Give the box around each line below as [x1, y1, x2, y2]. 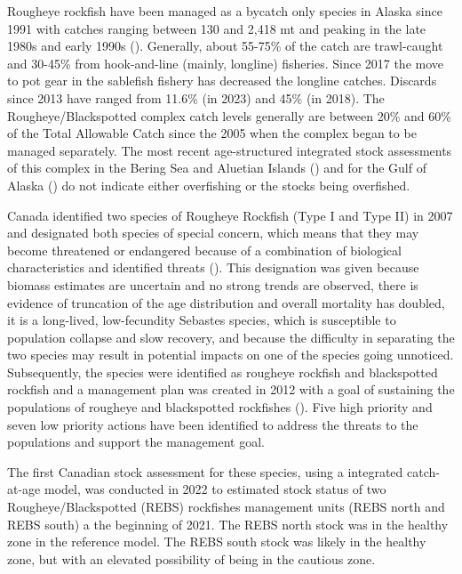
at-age [7, 480, 41, 498]
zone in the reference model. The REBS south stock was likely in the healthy [7, 532, 426, 551]
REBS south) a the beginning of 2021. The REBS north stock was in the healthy [7, 514, 449, 533]
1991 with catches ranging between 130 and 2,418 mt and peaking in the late [7, 19, 426, 37]
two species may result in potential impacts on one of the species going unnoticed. [7, 345, 454, 364]
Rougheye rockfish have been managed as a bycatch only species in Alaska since [7, 2, 442, 20]
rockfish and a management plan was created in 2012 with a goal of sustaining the [7, 380, 455, 399]
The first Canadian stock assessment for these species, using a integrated [7, 462, 403, 481]
